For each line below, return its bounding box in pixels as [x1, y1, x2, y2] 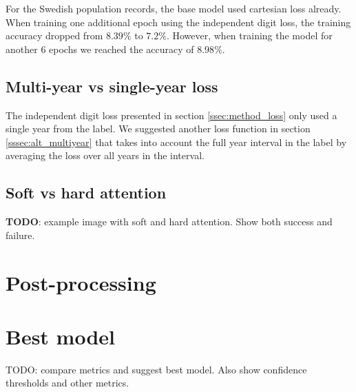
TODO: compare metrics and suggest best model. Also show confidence [6, 362, 307, 376]
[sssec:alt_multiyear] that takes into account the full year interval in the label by [6, 134, 347, 149]
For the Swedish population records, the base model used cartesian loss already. [6, 1, 342, 15]
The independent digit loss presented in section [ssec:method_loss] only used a [6, 107, 337, 122]
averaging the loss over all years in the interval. [6, 148, 205, 163]
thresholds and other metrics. [6, 375, 129, 390]
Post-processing [6, 268, 156, 296]
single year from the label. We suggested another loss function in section [6, 121, 311, 136]
